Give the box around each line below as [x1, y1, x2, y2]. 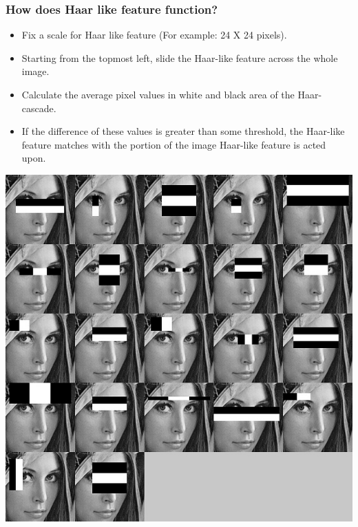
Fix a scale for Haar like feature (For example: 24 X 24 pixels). [21, 28, 287, 42]
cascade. [21, 100, 56, 115]
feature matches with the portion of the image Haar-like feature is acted [21, 137, 326, 151]
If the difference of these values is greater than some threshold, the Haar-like [21, 124, 345, 138]
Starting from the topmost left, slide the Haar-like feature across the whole [21, 50, 338, 65]
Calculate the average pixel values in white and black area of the [21, 87, 295, 101]
